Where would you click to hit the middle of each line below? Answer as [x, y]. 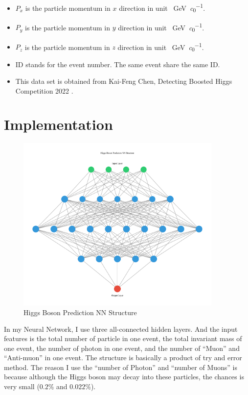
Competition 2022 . [44, 90]
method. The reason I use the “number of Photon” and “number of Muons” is [121, 367]
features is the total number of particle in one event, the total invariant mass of [123, 338]
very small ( [22, 386]
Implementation [58, 124]
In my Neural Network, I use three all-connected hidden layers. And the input [121, 329]
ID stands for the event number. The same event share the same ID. [118, 64]
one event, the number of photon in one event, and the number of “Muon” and [122, 348]
